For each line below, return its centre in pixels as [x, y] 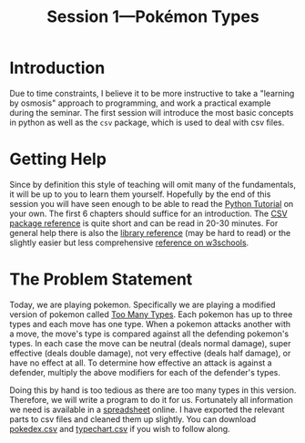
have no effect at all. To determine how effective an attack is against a [141, 363]
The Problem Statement [101, 279]
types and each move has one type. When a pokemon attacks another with [150, 324]
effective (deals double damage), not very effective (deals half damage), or [150, 353]
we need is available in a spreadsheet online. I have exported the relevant [147, 409]
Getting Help [58, 159]
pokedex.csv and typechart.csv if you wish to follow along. [120, 428]
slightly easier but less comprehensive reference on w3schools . [129, 242]
